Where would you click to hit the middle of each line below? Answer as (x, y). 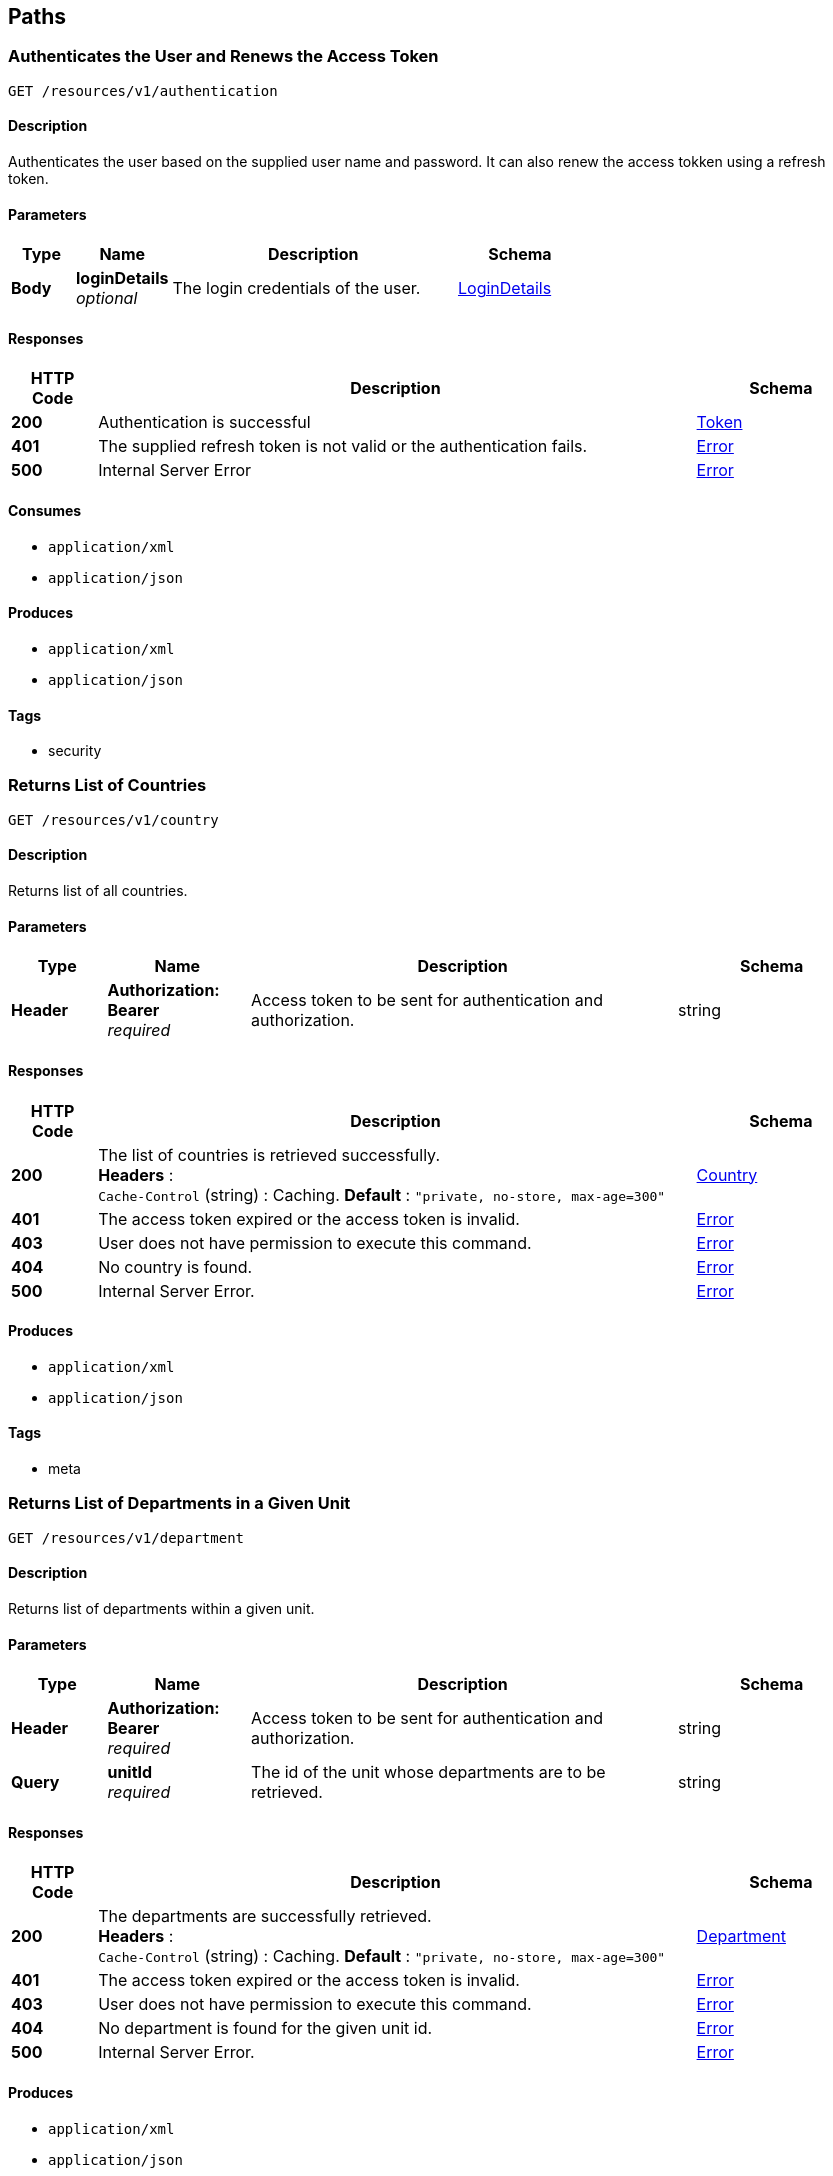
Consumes (45, 511)
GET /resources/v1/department (126, 1537)
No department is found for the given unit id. (265, 2028)
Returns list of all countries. (98, 891)
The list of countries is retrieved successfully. (269, 1154)
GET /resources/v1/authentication (143, 90)
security (75, 751)
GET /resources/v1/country (113, 819)
